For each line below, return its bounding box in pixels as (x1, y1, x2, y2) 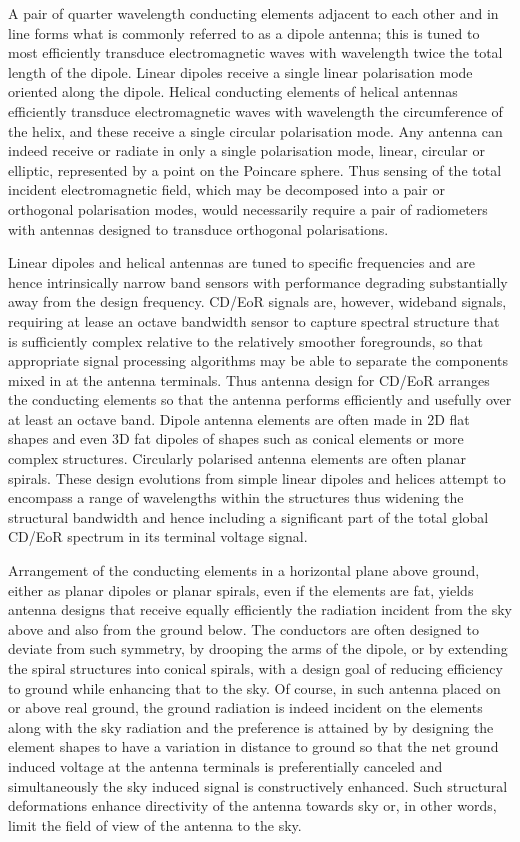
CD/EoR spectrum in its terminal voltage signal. (8, 526, 308, 547)
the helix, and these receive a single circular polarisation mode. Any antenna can (8, 120, 503, 141)
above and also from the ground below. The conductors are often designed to (8, 618, 479, 639)
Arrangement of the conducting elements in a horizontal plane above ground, (8, 560, 480, 581)
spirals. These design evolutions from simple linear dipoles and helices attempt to (8, 467, 506, 488)
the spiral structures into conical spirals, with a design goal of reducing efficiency (8, 658, 503, 678)
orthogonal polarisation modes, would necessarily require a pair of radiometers (8, 198, 488, 219)
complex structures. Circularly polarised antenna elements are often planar (8, 448, 466, 469)
